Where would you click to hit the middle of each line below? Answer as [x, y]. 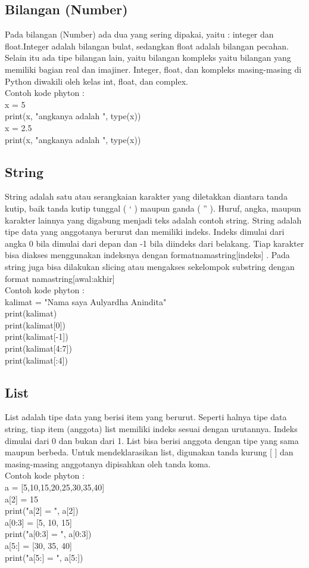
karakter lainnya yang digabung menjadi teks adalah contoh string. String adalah [153, 220]
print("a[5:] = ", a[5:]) [44, 557]
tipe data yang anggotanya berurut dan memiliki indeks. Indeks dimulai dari [145, 232]
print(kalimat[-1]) [37, 336]
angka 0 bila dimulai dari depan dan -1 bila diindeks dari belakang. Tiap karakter [154, 243]
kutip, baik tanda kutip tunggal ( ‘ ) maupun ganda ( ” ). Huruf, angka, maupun [153, 208]
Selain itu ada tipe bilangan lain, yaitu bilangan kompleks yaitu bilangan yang [148, 58]
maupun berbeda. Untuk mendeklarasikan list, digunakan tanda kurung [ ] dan [149, 452]
